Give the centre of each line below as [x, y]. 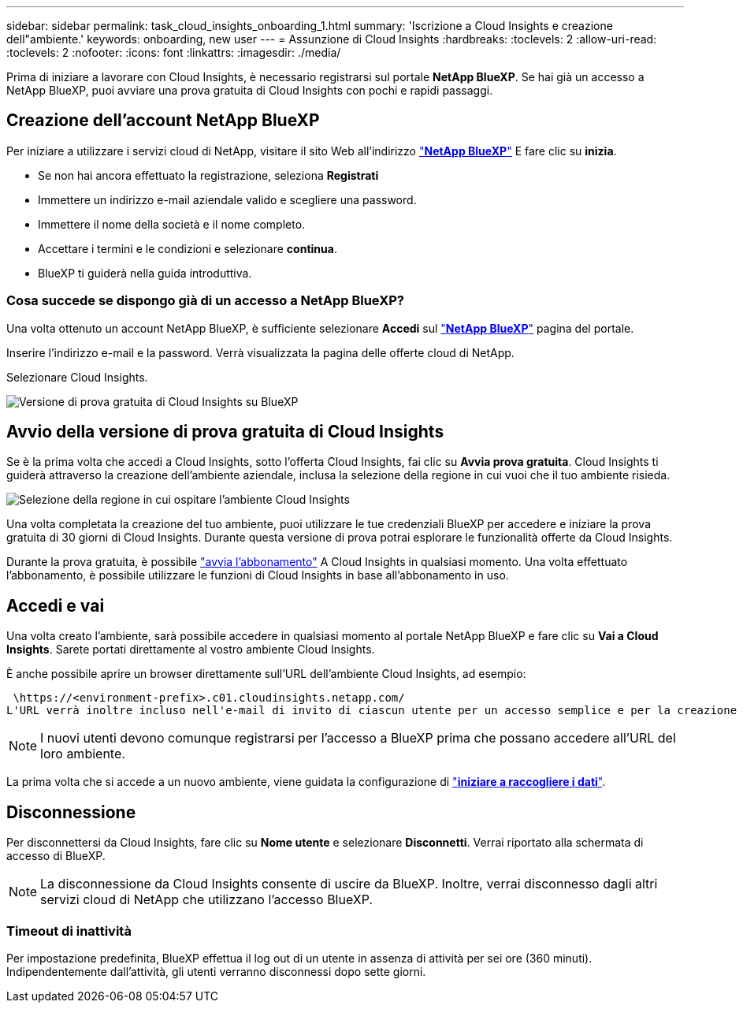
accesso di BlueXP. [56, 856]
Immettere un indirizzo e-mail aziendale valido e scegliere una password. [227, 199]
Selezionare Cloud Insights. [77, 377]
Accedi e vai [56, 605]
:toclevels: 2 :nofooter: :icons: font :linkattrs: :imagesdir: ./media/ [174, 52]
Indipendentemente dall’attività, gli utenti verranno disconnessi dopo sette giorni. [216, 971]
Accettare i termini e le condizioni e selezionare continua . [188, 248]
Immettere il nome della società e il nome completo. [172, 224]
